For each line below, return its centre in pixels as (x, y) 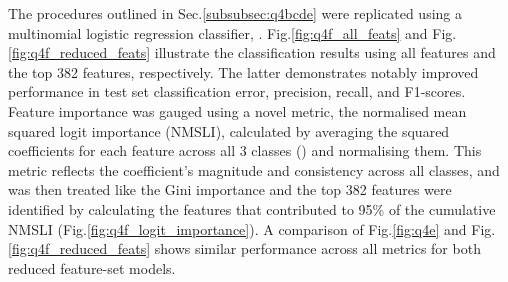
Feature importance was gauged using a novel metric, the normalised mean (237, 110)
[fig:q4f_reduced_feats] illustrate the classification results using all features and (252, 52)
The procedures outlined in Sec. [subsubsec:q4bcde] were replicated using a (235, 13)
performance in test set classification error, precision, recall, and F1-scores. (237, 91)
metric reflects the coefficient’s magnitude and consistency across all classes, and (254, 169)
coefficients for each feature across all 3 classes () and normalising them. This (245, 150)
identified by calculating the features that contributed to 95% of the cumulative (252, 208)
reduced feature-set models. (92, 267)
